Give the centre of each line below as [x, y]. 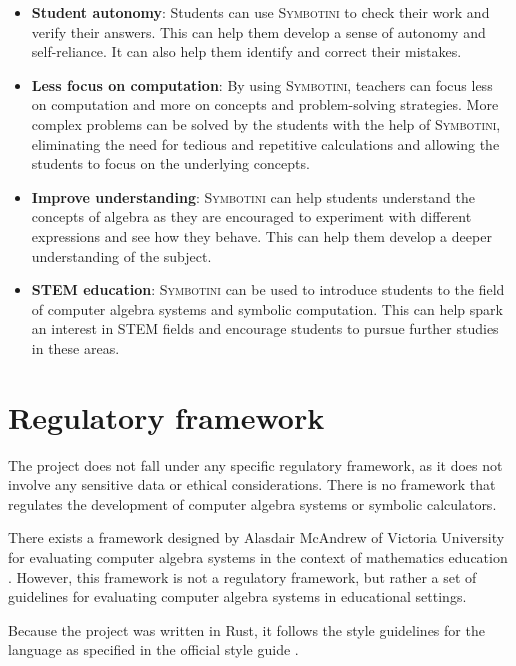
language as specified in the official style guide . [153, 649]
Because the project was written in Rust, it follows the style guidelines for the [246, 629]
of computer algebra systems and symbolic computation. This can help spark [267, 308]
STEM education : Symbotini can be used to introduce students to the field [268, 289]
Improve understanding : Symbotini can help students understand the [253, 196]
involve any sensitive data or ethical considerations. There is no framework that [252, 484]
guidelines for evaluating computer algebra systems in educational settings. [237, 596]
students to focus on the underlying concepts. [170, 163]
